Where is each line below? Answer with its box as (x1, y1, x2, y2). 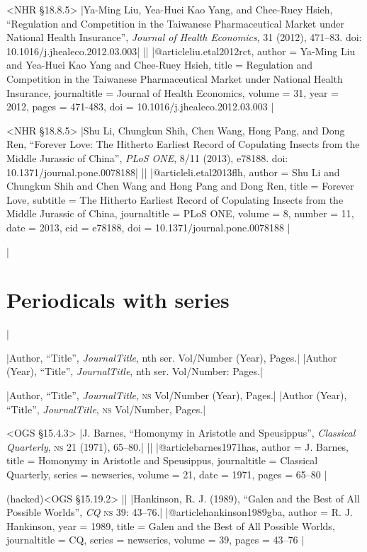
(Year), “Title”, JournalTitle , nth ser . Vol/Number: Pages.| (6, 364, 263, 379)
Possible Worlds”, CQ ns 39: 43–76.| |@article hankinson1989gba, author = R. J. (6, 505, 353, 519)
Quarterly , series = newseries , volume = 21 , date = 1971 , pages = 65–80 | (6, 466, 327, 481)
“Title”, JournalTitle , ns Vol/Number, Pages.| (6, 401, 206, 416)
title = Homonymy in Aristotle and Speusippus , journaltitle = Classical (6, 453, 318, 468)
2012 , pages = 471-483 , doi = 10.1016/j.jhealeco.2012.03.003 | (6, 99, 274, 114)
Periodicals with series (6, 285, 230, 314)
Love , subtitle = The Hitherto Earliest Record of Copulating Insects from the (6, 192, 344, 207)
